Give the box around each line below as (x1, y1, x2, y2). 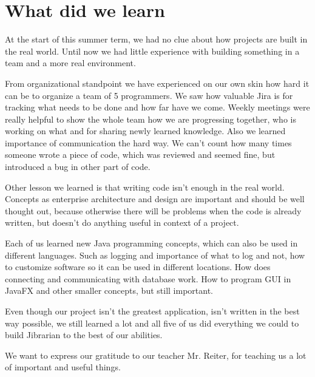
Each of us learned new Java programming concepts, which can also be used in (5, 237, 298, 250)
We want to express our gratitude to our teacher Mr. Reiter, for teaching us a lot (5, 348, 307, 361)
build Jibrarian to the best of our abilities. (5, 328, 163, 341)
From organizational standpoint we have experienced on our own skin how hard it (5, 76, 310, 89)
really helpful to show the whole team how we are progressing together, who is (5, 112, 296, 125)
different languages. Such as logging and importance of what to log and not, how (5, 248, 305, 261)
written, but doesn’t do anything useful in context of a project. (5, 216, 239, 229)
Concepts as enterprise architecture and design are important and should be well (5, 192, 305, 205)
